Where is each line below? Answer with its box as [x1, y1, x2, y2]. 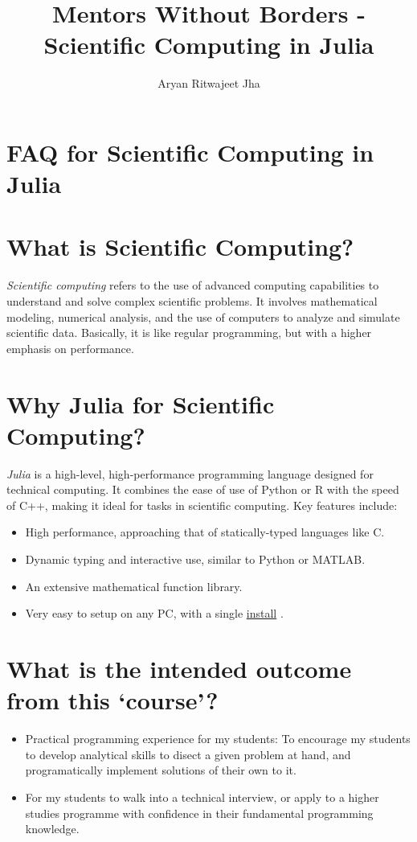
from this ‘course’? [6, 684, 219, 717]
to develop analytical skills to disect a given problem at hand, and [25, 745, 351, 762]
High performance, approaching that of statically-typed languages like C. [25, 524, 385, 540]
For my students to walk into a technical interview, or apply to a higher [25, 788, 379, 805]
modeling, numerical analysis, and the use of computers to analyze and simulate [6, 308, 400, 325]
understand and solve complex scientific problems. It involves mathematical [6, 293, 378, 309]
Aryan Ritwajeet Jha [157, 75, 260, 92]
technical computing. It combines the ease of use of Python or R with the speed [6, 481, 399, 498]
